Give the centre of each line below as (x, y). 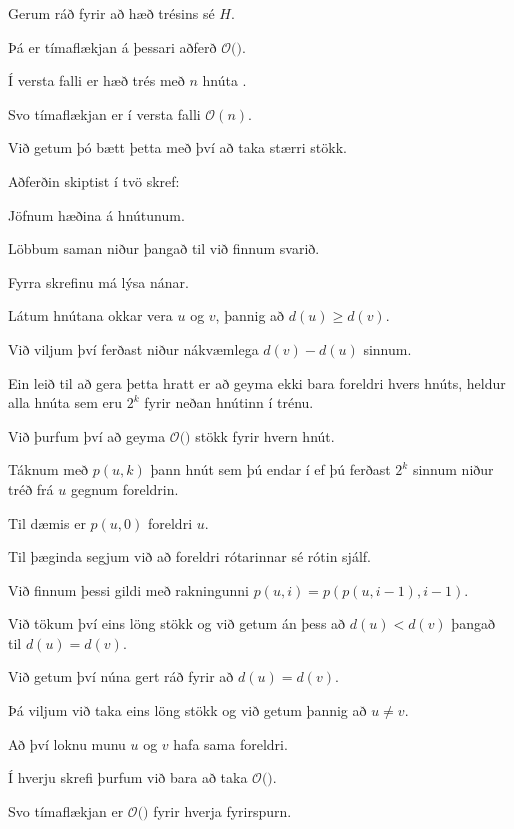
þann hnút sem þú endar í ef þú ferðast (270, 469)
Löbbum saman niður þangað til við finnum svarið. (164, 248)
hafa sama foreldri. (230, 743)
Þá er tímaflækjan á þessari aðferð (112, 46)
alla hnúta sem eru (65, 402)
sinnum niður (453, 469)
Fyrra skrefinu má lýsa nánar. (98, 281)
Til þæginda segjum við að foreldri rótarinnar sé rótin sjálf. (189, 556)
